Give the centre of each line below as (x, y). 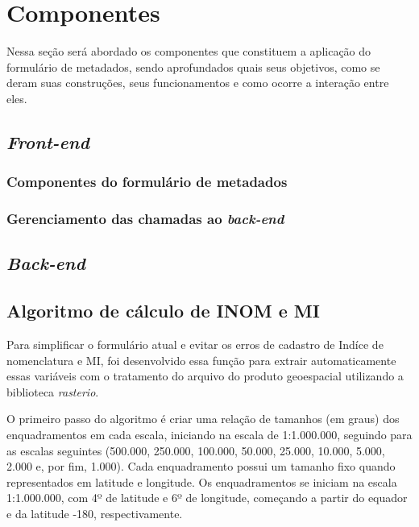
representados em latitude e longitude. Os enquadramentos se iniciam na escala (202, 481)
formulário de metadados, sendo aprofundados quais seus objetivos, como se (193, 66)
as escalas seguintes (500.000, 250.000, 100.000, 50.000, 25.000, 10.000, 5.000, (196, 450)
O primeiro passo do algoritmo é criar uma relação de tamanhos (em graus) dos (203, 419)
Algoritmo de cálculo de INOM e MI (163, 311)
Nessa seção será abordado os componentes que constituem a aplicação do (189, 51)
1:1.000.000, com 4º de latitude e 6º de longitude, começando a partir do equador (207, 498)
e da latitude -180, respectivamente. (95, 513)
